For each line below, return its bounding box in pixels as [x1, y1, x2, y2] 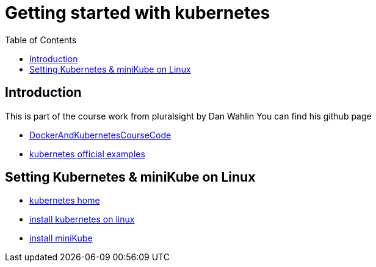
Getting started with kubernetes [5, 2, 270, 23]
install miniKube [29, 233, 93, 244]
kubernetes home [29, 195, 100, 206]
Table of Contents [5, 34, 77, 45]
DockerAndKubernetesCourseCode [29, 129, 172, 140]
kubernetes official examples [29, 148, 145, 159]
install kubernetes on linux [29, 214, 135, 225]
